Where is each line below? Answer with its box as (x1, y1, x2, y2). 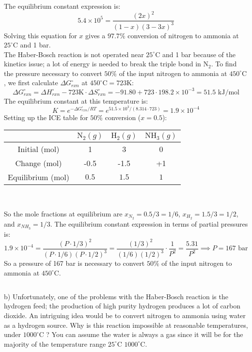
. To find (211, 59, 237, 69)
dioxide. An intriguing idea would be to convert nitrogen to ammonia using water (4, 310, 246, 320)
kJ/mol (218, 89, 239, 96)
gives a (85, 30, 106, 40)
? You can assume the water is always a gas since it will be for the (46, 329, 243, 339)
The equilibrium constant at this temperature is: (4, 95, 148, 106)
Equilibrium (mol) (8, 171, 69, 183)
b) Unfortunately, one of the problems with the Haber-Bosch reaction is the (4, 291, 228, 301)
